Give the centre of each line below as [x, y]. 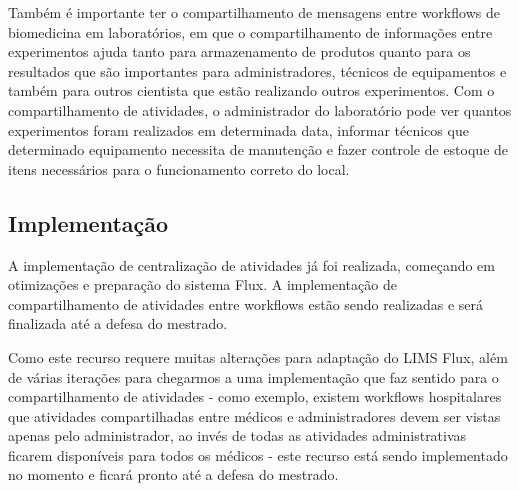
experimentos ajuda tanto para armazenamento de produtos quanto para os [239, 51]
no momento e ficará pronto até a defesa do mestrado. [173, 474]
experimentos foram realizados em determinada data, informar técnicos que [238, 129]
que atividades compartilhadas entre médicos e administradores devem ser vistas [254, 415]
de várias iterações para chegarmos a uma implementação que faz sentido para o [253, 376]
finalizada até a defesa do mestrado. [118, 323]
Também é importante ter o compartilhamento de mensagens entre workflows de [254, 12]
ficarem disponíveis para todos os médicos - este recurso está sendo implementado [258, 454]
